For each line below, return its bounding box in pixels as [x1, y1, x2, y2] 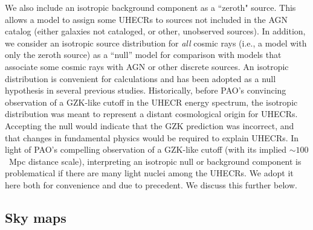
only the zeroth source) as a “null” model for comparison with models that [5, 48, 282, 61]
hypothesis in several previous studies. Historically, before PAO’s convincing [5, 84, 286, 97]
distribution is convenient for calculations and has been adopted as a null [5, 72, 276, 85]
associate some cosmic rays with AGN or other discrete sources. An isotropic [5, 60, 289, 72]
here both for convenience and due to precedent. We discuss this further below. [5, 178, 297, 191]
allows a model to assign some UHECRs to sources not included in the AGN [5, 13, 288, 25]
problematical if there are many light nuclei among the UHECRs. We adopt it [5, 167, 294, 179]
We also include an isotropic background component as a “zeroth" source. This [5, 1, 296, 13]
